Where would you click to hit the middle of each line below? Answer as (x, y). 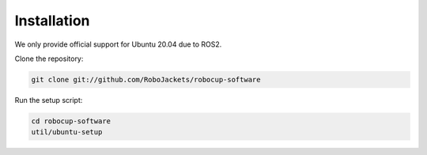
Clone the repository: (49, 59)
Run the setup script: (49, 100)
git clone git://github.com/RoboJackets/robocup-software (146, 79)
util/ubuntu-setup (67, 132)
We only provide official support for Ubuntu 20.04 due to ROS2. (118, 44)
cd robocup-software (71, 121)
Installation (52, 21)
